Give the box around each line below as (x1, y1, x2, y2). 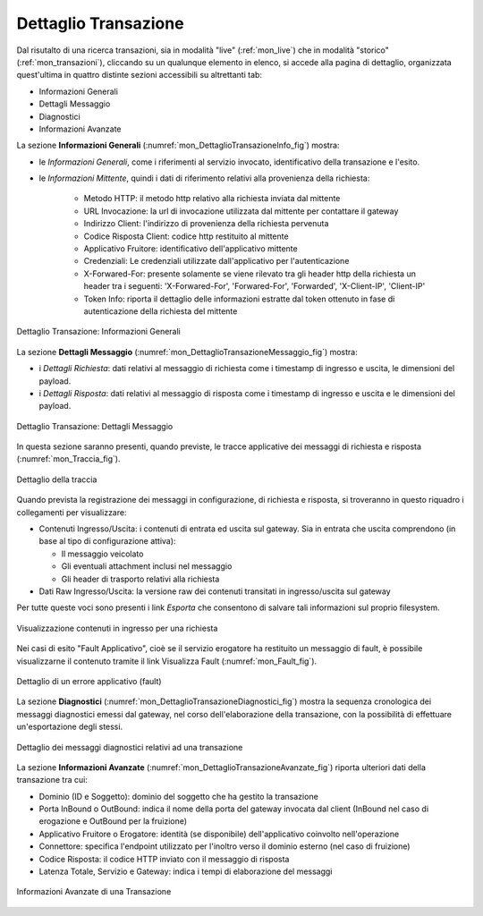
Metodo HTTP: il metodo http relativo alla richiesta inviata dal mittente (83, 193, 341, 204)
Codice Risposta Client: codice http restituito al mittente (83, 231, 290, 242)
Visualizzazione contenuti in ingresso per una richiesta (16, 623, 218, 633)
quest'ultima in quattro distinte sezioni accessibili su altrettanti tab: (16, 70, 263, 81)
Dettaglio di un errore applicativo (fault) (16, 675, 162, 686)
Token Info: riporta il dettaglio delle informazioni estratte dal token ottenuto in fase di (83, 293, 395, 304)
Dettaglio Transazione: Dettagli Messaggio (16, 420, 174, 431)
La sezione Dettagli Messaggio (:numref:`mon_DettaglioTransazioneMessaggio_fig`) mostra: (16, 346, 358, 357)
